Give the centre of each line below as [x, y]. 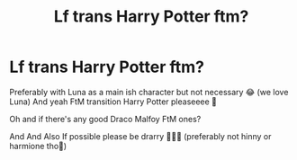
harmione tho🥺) [38, 146]
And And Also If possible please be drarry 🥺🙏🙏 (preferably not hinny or [140, 136]
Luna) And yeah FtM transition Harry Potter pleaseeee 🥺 [113, 102]
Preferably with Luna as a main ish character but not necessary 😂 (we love [149, 92]
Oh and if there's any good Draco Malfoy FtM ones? [105, 119]
